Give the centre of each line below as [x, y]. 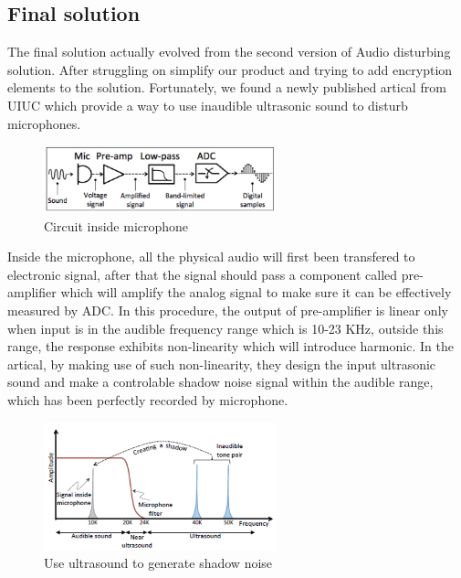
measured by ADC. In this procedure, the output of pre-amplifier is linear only [228, 310]
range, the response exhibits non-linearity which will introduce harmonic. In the [230, 346]
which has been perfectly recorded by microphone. [148, 400]
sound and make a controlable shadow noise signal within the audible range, [220, 382]
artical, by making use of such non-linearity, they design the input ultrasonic [222, 364]
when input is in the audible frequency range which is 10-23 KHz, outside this [225, 328]
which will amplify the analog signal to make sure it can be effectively [256, 292]
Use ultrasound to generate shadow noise [158, 563]
